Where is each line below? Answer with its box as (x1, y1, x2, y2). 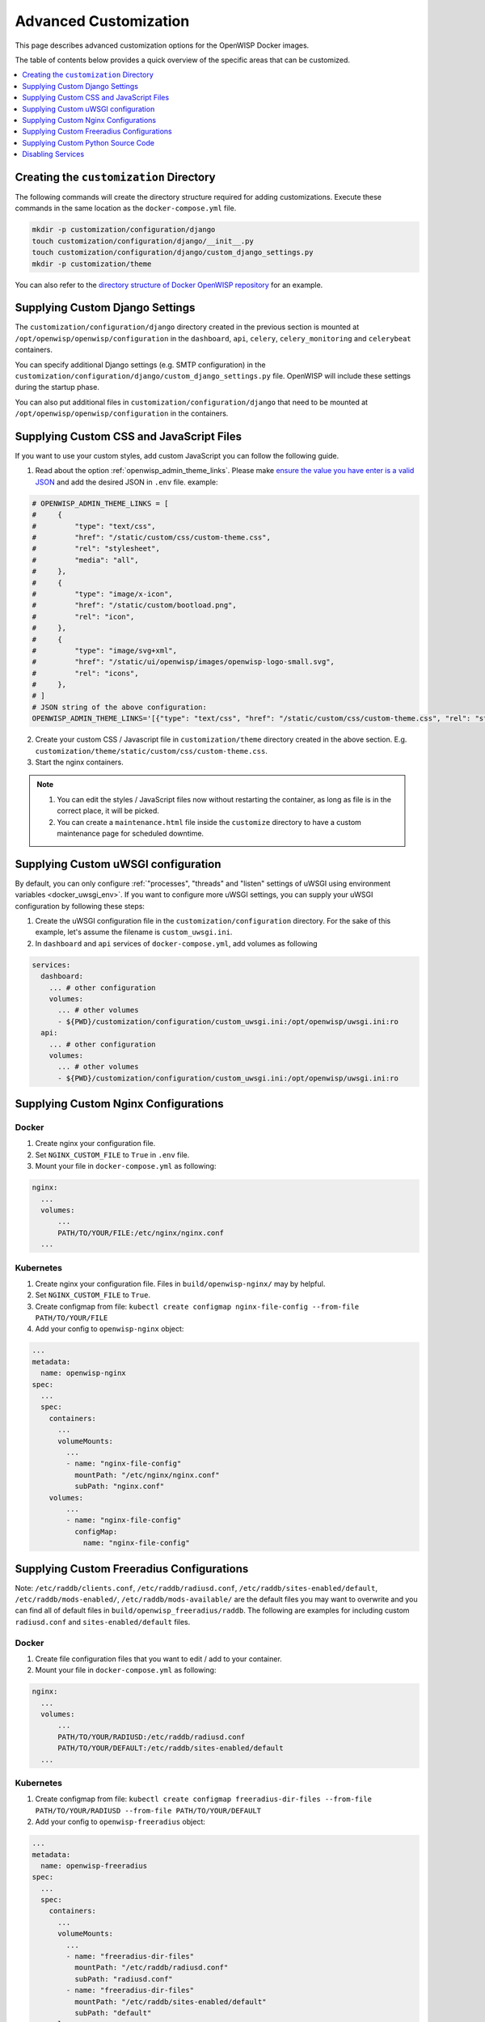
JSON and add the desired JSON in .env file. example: (35, 477, 218, 487)
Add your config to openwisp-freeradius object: (35, 1817, 205, 1827)
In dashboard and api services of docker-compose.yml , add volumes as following (35, 938, 318, 948)
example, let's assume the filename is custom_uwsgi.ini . (35, 927, 233, 937)
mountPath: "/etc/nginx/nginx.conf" (74, 1470, 220, 1479)
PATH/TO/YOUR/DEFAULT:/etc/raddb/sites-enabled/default (57, 1744, 284, 1753)
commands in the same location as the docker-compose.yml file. (15, 203, 237, 214)
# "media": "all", (32, 555, 139, 565)
